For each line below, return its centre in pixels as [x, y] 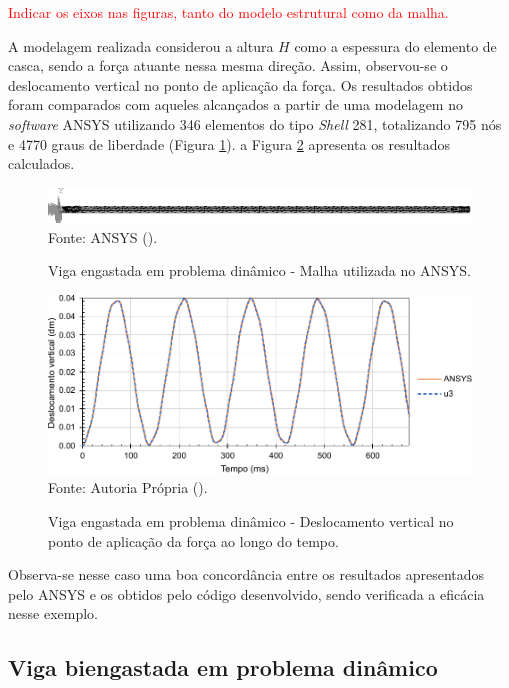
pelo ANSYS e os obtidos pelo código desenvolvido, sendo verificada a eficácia [246, 593]
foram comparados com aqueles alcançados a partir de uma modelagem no [235, 104]
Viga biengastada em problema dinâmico [223, 667]
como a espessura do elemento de [395, 45]
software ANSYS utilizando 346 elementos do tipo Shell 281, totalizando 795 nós [255, 123]
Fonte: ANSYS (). [103, 236]
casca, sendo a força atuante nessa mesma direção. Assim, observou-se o [228, 65]
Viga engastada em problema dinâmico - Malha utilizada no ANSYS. [259, 270]
